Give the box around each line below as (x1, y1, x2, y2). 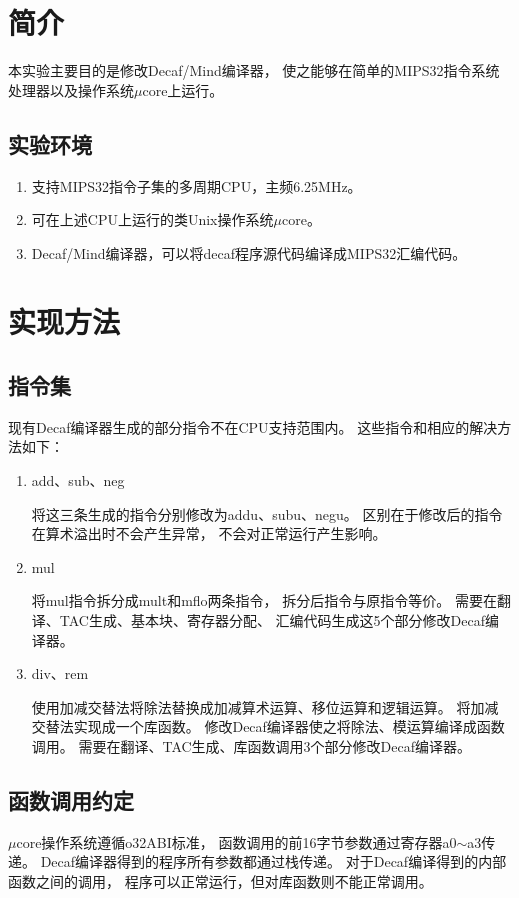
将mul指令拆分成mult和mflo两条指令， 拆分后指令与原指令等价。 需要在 (31, 590, 497, 611)
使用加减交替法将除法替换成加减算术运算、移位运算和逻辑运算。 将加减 (31, 696, 499, 717)
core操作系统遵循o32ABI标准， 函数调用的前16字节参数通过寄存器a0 (16, 831, 457, 852)
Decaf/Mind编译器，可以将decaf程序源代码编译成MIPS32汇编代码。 (31, 242, 467, 263)
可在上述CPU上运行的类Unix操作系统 (31, 209, 274, 230)
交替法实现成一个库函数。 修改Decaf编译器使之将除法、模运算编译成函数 (31, 716, 505, 737)
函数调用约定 (8, 784, 134, 815)
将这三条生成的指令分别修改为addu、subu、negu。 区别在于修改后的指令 (31, 503, 503, 524)
